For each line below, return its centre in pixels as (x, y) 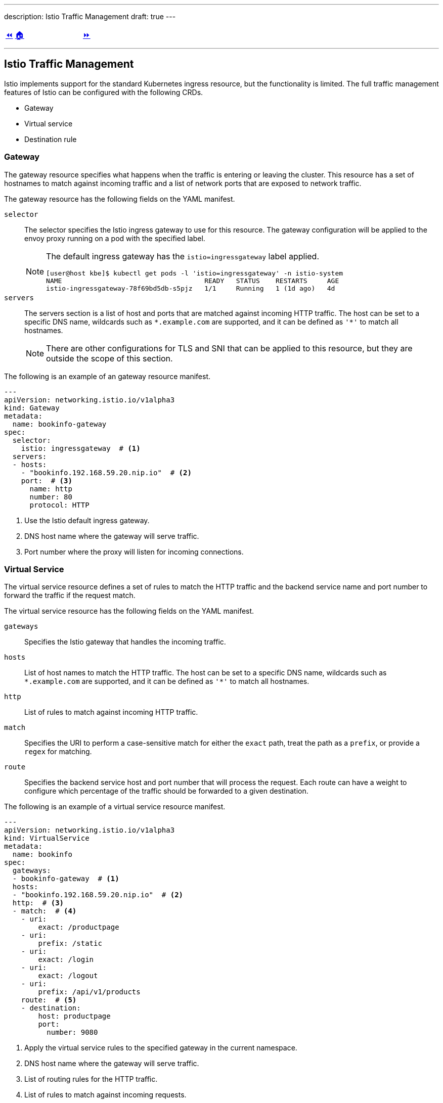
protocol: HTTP (59, 505)
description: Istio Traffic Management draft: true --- (90, 16)
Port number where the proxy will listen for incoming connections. (134, 551)
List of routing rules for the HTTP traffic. (91, 1079)
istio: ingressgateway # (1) (81, 448)
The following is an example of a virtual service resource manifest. (115, 807)
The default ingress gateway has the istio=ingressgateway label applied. (183, 256)
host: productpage (74, 1016)
